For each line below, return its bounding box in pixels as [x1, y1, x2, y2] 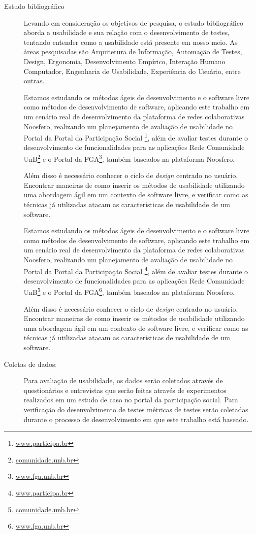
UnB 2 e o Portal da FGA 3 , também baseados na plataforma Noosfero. [24, 152, 235, 164]
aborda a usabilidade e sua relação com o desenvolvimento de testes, [24, 27, 230, 37]
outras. [24, 75, 45, 86]
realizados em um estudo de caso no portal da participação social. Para [24, 394, 238, 405]
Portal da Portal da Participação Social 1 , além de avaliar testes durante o [24, 131, 248, 142]
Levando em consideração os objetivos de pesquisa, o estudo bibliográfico [24, 17, 243, 28]
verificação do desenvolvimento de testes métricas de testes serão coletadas [24, 404, 249, 414]
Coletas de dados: [4, 358, 57, 369]
